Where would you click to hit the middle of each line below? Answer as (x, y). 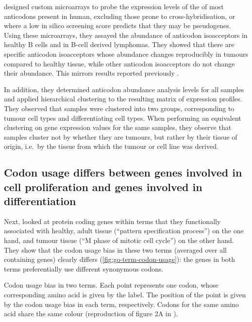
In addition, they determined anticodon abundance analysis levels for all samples (124, 89)
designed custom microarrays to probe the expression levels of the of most (114, 6)
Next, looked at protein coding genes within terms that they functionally (112, 221)
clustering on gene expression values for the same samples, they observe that (118, 127)
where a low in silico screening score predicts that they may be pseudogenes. (118, 25)
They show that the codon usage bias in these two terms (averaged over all (115, 250)
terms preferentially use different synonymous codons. (84, 268)
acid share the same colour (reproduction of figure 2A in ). (91, 314)
